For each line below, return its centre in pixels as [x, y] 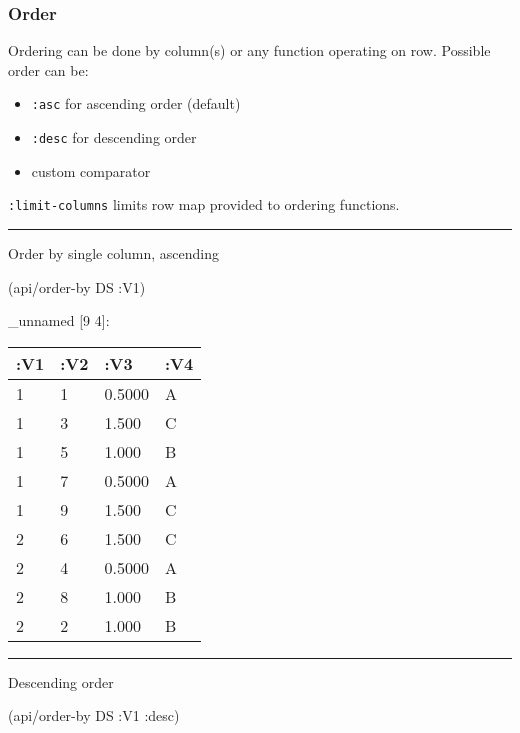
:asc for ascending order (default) [136, 103]
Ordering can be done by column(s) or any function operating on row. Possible [249, 50]
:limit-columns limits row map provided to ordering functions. [204, 204]
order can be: [48, 69]
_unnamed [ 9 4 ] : [59, 320]
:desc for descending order [114, 137]
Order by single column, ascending [114, 252]
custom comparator [91, 170]
